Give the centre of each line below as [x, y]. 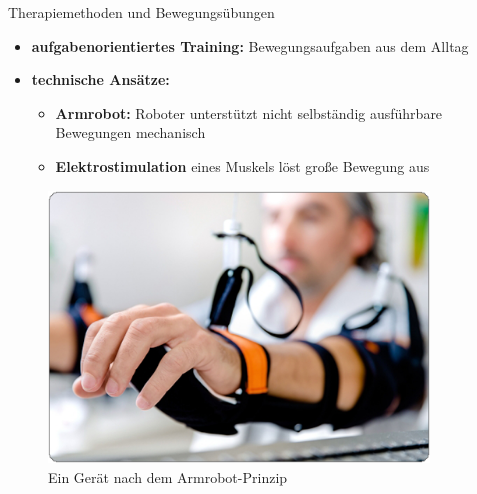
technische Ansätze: [100, 79]
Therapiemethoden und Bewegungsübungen [141, 12]
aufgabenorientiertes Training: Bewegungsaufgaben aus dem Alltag [250, 45]
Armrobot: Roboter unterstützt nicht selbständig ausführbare [249, 112]
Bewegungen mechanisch [130, 132]
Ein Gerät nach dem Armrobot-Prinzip [168, 477]
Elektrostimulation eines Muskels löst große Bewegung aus [242, 165]
